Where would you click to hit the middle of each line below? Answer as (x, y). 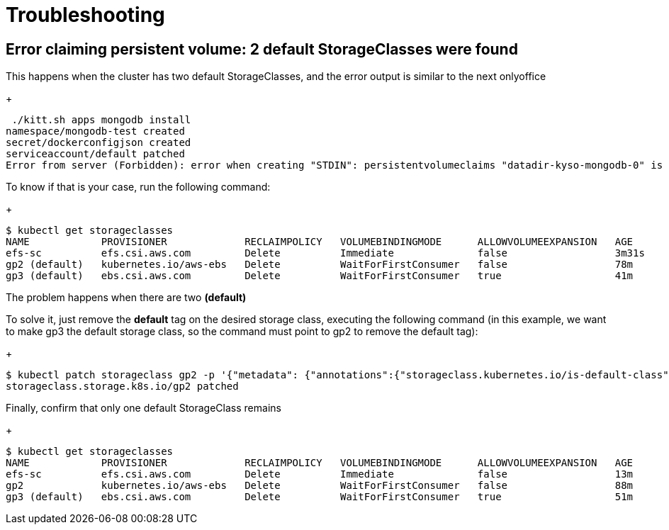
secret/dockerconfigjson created (99, 143)
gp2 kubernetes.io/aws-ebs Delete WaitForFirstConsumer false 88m (320, 486)
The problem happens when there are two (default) (126, 298)
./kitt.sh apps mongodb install (101, 120)
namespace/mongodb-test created (95, 131)
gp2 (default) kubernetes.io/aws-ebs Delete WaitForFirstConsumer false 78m (320, 265)
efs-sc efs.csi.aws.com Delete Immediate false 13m (320, 474)
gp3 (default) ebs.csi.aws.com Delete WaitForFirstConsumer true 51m (320, 497)
